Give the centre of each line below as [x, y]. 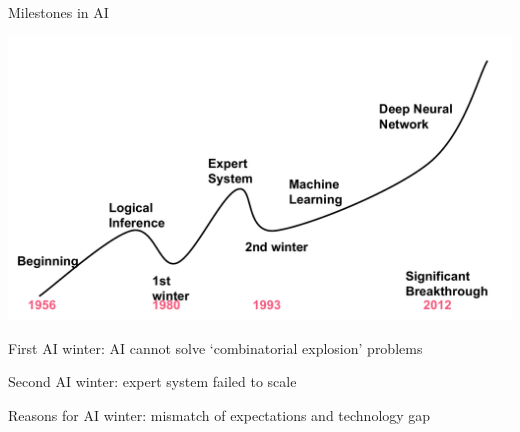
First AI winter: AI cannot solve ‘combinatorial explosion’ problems [215, 347]
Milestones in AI [58, 12]
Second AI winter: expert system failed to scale [152, 381]
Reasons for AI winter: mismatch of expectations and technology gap [219, 414]
